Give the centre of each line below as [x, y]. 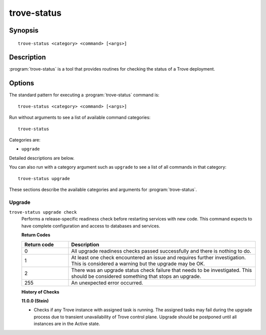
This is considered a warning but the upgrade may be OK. [138, 263]
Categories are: [25, 140]
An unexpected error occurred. [107, 283]
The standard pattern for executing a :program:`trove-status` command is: [84, 95]
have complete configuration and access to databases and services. [91, 226]
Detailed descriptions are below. [42, 158]
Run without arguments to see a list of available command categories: [80, 117]
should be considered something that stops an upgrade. [136, 276]
